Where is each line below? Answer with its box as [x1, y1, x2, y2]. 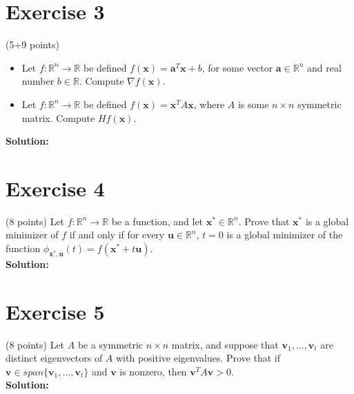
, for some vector [201, 60, 273, 74]
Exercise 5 [6, 297, 105, 325]
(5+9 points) [6, 37, 59, 52]
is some [237, 96, 269, 111]
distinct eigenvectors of [6, 351, 103, 365]
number [21, 74, 55, 88]
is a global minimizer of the [226, 227, 343, 242]
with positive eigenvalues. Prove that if [116, 351, 281, 365]
